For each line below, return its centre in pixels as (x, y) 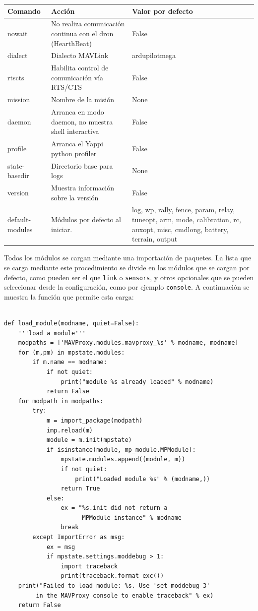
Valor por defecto (162, 11)
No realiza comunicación (88, 24)
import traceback (89, 566)
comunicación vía (77, 77)
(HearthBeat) (71, 43)
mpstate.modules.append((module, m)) (123, 459)
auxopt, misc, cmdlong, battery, (180, 229)
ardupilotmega (154, 55)
